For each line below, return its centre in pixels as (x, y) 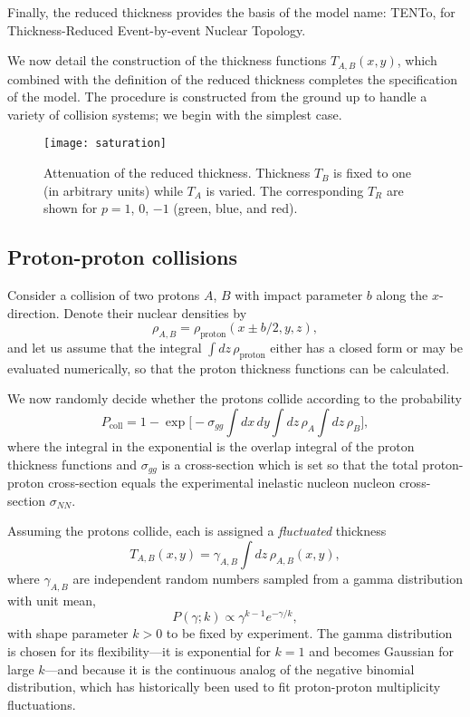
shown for (71, 208)
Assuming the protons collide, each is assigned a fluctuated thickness (197, 531)
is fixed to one (373, 173)
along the (402, 295)
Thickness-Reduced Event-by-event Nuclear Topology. (157, 29)
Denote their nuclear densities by (155, 312)
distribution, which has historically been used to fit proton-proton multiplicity (224, 687)
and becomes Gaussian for (382, 650)
